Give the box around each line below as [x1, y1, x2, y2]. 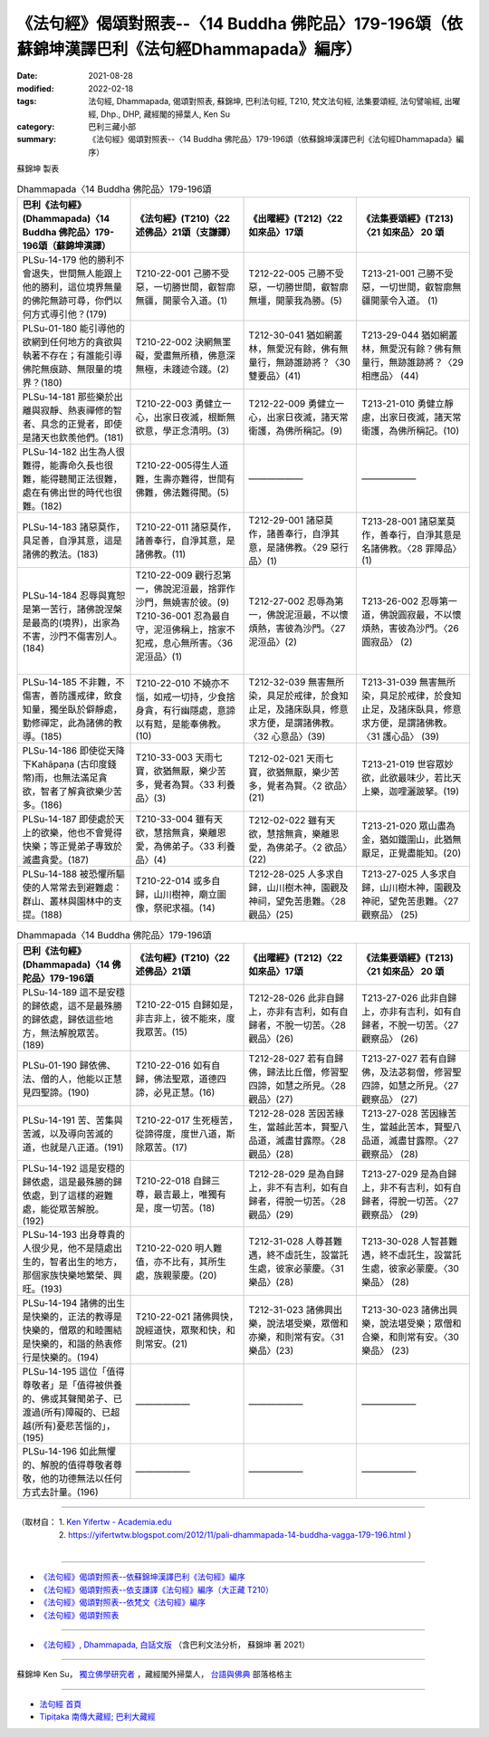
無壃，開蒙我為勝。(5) [248, 294, 343, 307]
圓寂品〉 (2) [360, 635, 413, 648]
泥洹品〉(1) [135, 650, 183, 663]
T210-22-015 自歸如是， [135, 999, 239, 1012]
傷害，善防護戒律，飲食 [22, 689, 122, 702]
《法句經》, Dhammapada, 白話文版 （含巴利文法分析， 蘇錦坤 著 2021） [39, 1639, 310, 1650]
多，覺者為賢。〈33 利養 [135, 778, 235, 791]
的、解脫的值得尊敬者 [22, 1459, 113, 1472]
